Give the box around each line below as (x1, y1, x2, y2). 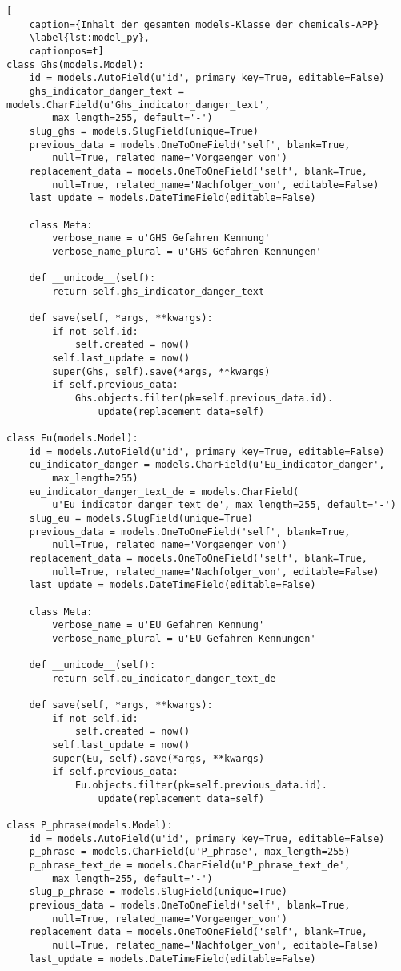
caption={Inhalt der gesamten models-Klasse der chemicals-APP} (29, 18, 379, 30)
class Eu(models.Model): (6, 433, 138, 444)
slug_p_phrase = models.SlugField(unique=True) (29, 886, 287, 898)
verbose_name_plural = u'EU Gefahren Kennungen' (52, 632, 316, 644)
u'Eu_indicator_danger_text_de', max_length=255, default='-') (52, 499, 396, 511)
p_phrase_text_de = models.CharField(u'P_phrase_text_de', (29, 860, 351, 871)
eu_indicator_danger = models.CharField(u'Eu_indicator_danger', (29, 459, 385, 471)
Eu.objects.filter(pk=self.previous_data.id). (74, 780, 327, 792)
